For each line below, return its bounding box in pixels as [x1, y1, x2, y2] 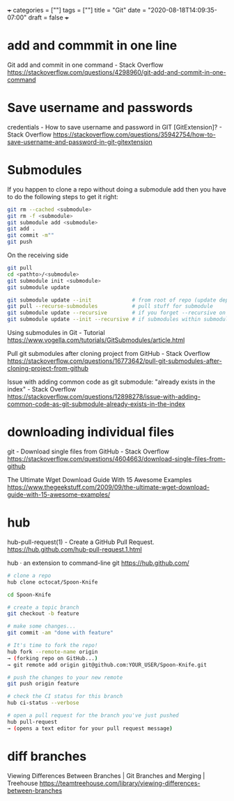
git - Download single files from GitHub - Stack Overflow [7, 447, 169, 456]
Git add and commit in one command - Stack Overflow [7, 61, 164, 69]
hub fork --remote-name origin [7, 648, 98, 655]
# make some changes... [7, 623, 77, 630]
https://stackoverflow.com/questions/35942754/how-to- [53, 130, 216, 139]
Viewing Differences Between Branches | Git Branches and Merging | [7, 771, 205, 779]
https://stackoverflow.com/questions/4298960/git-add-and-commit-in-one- [7, 68, 226, 76]
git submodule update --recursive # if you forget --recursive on [7, 309, 226, 316]
